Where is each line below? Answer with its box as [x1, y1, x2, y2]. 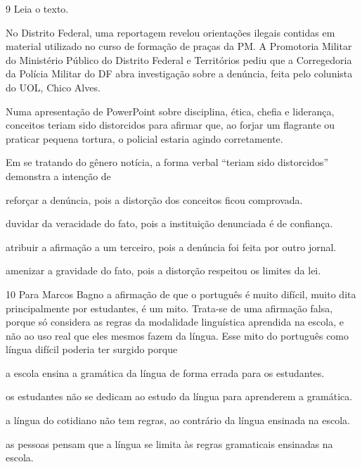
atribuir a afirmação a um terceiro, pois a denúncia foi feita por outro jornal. [6, 239, 337, 254]
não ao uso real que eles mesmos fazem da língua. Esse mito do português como [6, 328, 349, 343]
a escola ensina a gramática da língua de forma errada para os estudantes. [6, 365, 325, 380]
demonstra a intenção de [6, 168, 111, 183]
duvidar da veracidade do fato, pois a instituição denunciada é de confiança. [6, 216, 333, 231]
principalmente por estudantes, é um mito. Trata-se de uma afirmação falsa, [6, 300, 333, 315]
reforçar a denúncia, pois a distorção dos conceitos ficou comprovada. [6, 192, 303, 207]
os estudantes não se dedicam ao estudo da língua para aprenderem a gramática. [6, 389, 353, 404]
